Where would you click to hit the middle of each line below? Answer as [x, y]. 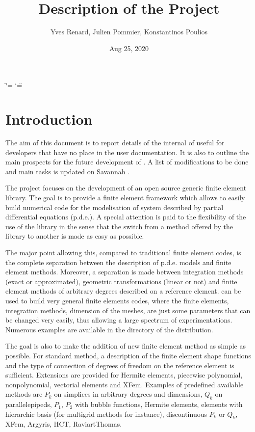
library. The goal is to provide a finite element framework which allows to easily [125, 197]
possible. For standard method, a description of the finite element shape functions [128, 355]
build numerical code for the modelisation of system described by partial [115, 207]
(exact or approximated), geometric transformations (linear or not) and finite [121, 281]
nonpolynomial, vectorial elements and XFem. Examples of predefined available [125, 384]
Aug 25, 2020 [129, 48]
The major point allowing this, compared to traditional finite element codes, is [123, 252]
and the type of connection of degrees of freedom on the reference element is [120, 365]
